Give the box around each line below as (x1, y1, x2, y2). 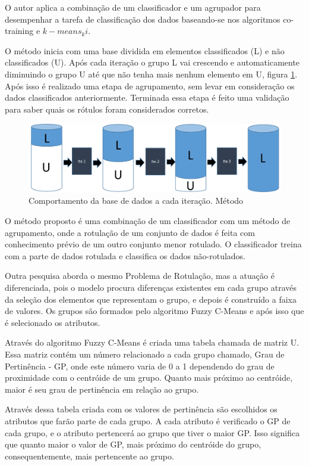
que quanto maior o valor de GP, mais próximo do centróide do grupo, (5, 438, 261, 451)
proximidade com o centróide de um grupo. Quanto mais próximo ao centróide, (5, 371, 293, 384)
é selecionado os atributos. (5, 316, 100, 328)
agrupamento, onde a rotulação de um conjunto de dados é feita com (5, 226, 255, 238)
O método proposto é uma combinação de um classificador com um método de (5, 215, 291, 227)
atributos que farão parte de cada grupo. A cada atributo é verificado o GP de (5, 414, 291, 427)
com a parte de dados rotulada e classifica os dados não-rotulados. (5, 249, 246, 262)
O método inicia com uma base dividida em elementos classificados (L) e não (5, 44, 285, 57)
